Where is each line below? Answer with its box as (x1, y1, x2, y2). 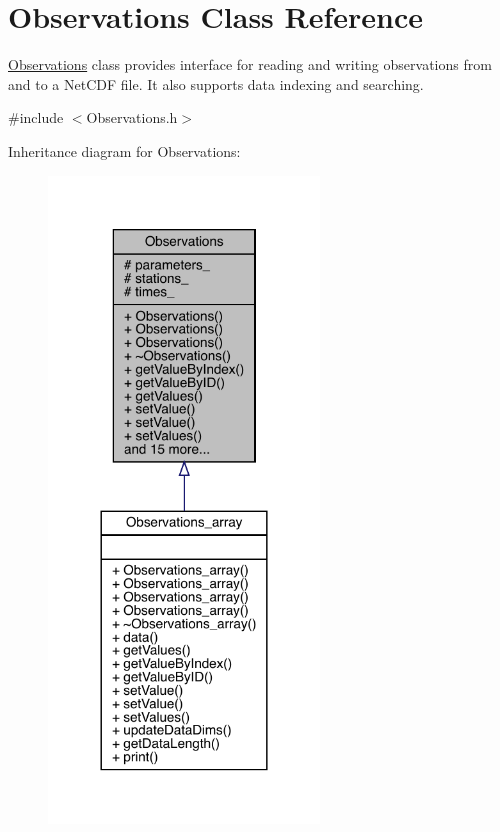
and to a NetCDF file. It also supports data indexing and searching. (8, 73, 424, 94)
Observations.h (86, 107, 178, 128)
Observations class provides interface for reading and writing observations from (8, 54, 492, 75)
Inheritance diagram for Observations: (8, 140, 241, 161)
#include (8, 107, 64, 128)
